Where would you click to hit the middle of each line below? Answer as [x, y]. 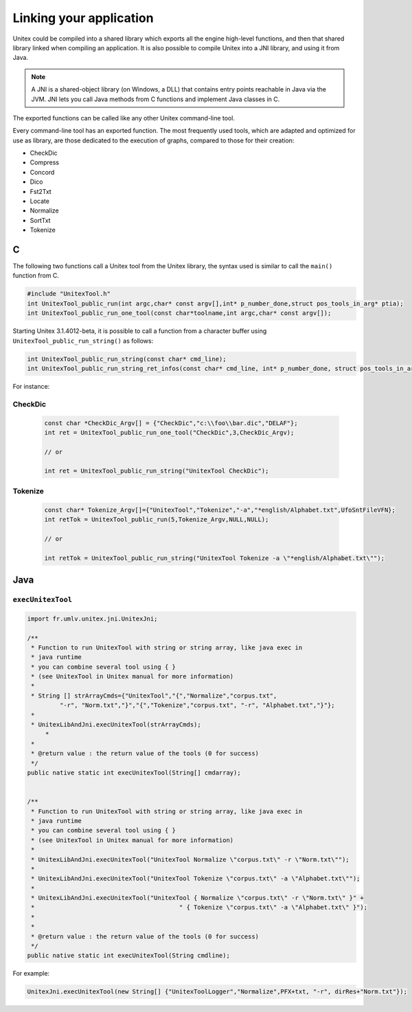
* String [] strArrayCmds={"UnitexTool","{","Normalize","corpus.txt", [154, 696]
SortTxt [40, 220]
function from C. [36, 276]
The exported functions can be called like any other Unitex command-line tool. [124, 118]
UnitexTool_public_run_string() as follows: [83, 341]
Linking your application [83, 18]
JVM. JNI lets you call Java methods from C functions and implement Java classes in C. [156, 99]
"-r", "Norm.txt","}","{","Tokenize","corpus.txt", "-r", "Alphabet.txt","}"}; [197, 706]
